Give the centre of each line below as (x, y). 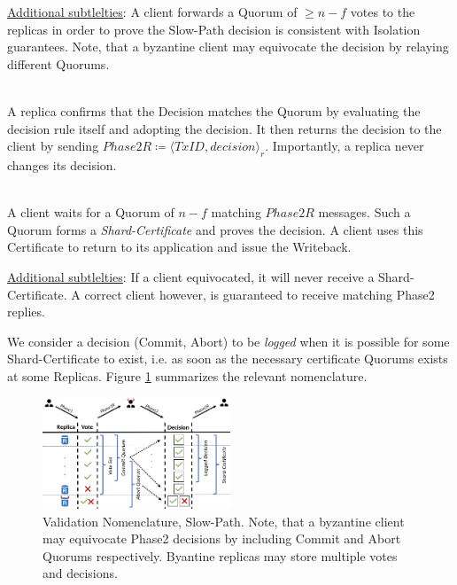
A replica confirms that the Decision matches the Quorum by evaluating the (214, 110)
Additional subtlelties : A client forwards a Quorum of (152, 12)
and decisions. (80, 573)
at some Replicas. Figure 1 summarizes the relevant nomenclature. (187, 375)
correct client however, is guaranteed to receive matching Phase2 (259, 294)
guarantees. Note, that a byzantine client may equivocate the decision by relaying (228, 47)
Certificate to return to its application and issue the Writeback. (179, 247)
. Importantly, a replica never (345, 146)
